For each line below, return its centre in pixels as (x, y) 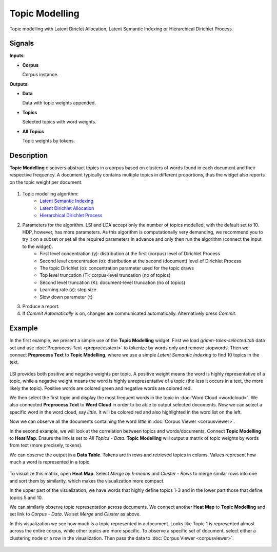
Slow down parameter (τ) (66, 297)
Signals (22, 43)
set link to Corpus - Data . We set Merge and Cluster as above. (75, 514)
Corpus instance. (41, 75)
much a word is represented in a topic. (50, 462)
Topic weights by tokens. (49, 140)
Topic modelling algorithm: (51, 194)
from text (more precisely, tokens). (46, 446)
